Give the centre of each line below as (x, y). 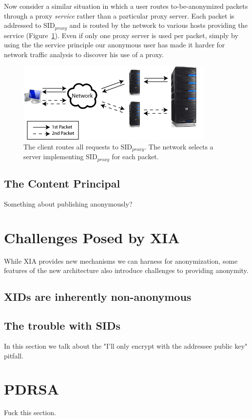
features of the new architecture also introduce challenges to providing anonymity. (126, 270)
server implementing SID (60, 157)
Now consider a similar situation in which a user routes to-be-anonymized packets (126, 6)
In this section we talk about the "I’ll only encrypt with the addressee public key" (126, 346)
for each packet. (135, 157)
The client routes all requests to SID (78, 147)
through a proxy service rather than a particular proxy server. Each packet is (119, 15)
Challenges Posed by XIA (92, 237)
